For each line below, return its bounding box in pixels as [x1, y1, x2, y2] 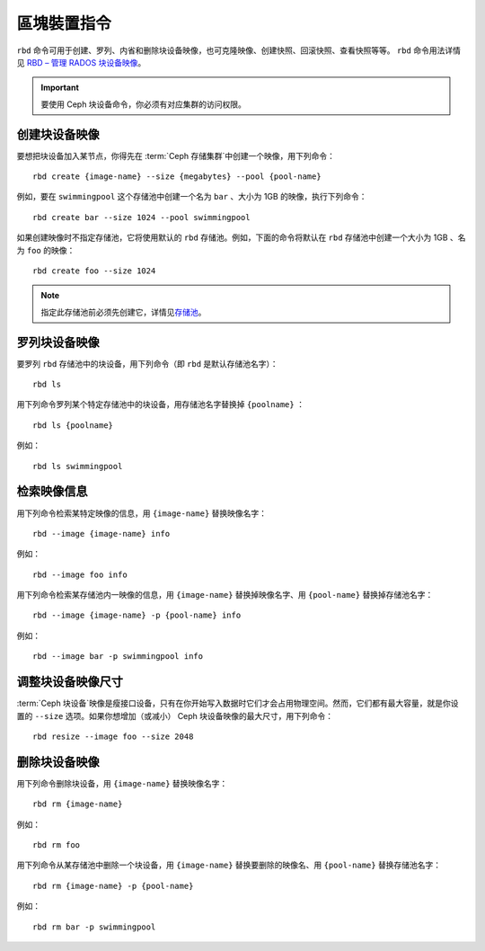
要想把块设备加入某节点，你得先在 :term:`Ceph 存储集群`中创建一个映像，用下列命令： [16, 150, 336, 161]
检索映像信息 [16, 484, 88, 499]
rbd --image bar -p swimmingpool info [32, 652, 204, 662]
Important [40, 82, 80, 93]
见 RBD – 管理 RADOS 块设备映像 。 [16, 57, 146, 67]
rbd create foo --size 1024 [32, 265, 156, 276]
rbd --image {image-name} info [32, 529, 171, 538]
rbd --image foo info [32, 569, 128, 580]
